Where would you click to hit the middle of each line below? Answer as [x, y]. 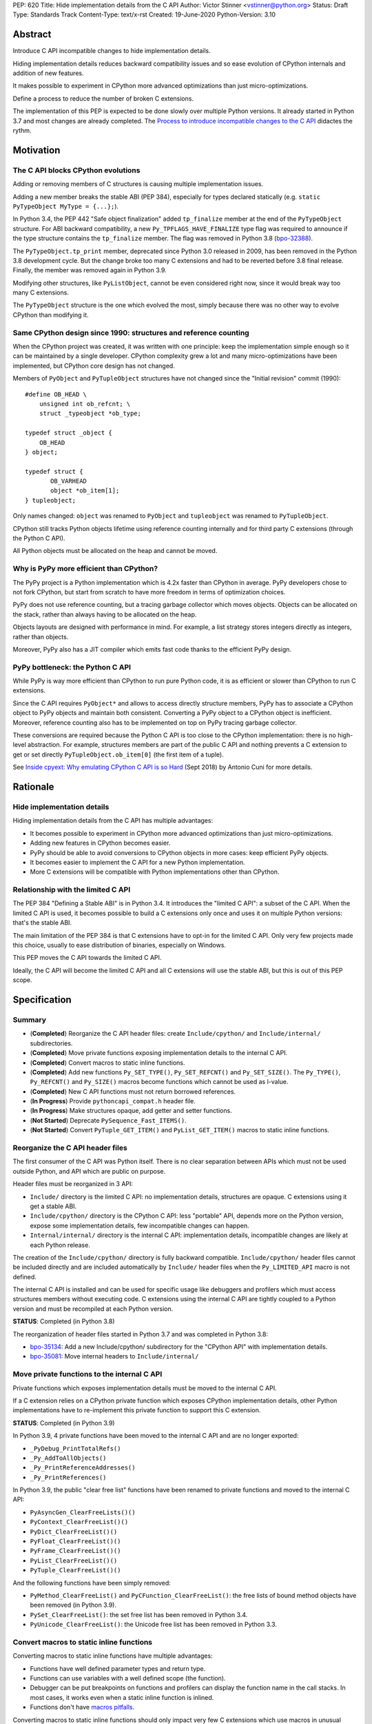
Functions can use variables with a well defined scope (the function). [128, 1678]
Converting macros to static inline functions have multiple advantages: [113, 1656]
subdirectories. [51, 1043]
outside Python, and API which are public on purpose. [89, 1171]
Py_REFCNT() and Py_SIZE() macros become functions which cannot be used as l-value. [159, 1082]
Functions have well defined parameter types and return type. [118, 1668]
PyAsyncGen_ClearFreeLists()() [83, 1512]
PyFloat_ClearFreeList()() [75, 1542]
